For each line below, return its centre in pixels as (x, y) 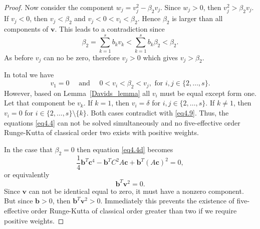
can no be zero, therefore (82, 57)
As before (19, 57)
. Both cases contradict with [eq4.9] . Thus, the (158, 113)
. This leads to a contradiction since (110, 28)
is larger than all (197, 18)
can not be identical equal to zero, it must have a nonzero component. (136, 191)
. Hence (149, 18)
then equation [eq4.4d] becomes (125, 149)
